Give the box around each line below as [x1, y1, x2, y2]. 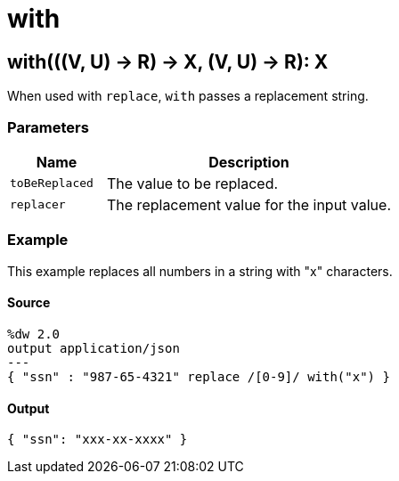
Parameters [7, 118, 89, 136]
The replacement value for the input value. [107, 195, 392, 214]
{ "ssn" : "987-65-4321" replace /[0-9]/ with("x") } [7, 369, 390, 384]
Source [7, 295, 51, 311]
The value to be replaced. [107, 174, 279, 192]
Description [208, 152, 289, 171]
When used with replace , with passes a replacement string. [7, 88, 369, 104]
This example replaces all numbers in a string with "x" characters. [7, 263, 393, 279]
